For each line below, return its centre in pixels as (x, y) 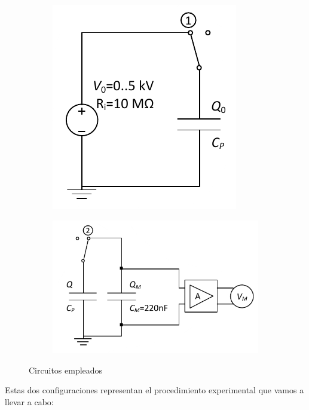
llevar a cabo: (29, 401)
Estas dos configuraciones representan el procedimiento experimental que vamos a (154, 390)
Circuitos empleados (66, 370)
